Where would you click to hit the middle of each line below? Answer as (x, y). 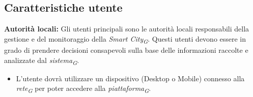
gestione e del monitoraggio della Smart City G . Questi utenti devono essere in (125, 39)
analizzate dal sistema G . (42, 60)
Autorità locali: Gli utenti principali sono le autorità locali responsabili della (127, 29)
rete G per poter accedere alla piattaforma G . (83, 89)
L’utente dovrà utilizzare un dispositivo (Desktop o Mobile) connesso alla (130, 78)
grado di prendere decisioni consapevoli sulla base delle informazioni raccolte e (126, 50)
